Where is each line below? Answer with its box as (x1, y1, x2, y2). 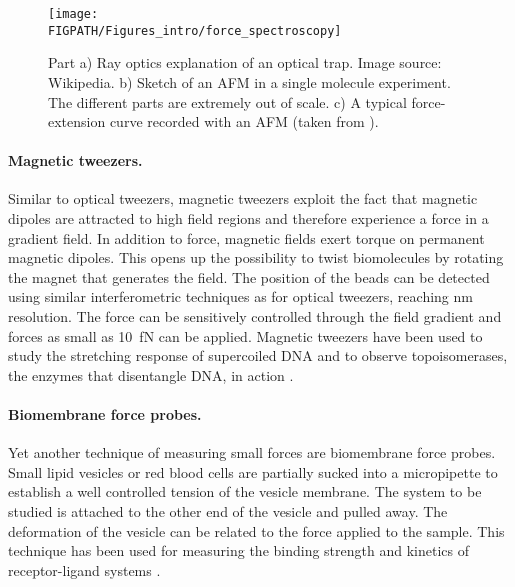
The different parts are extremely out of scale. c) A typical (48, 91, 407, 112)
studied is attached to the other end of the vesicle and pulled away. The (8, 501, 448, 521)
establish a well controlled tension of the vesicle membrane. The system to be (8, 481, 482, 502)
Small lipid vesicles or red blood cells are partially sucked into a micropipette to (8, 461, 498, 482)
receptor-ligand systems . (8, 559, 161, 580)
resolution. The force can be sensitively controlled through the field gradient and (8, 306, 502, 327)
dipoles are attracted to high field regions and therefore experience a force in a (8, 208, 489, 229)
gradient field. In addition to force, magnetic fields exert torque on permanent (8, 227, 485, 248)
